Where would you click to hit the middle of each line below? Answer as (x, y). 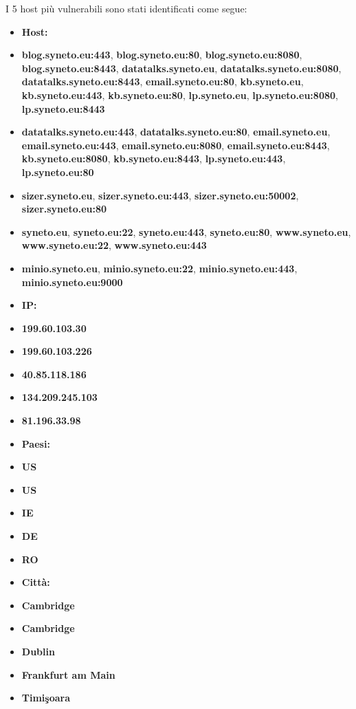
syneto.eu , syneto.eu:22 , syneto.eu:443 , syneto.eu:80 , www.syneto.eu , (186, 231)
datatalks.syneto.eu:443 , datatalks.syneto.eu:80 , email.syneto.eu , (176, 132)
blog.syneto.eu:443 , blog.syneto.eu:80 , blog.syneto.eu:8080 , (162, 55)
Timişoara (46, 698)
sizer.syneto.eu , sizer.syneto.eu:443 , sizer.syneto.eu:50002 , (160, 195)
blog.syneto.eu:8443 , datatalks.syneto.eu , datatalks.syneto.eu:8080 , (181, 68)
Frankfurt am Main (68, 674)
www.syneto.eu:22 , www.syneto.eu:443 (114, 245)
